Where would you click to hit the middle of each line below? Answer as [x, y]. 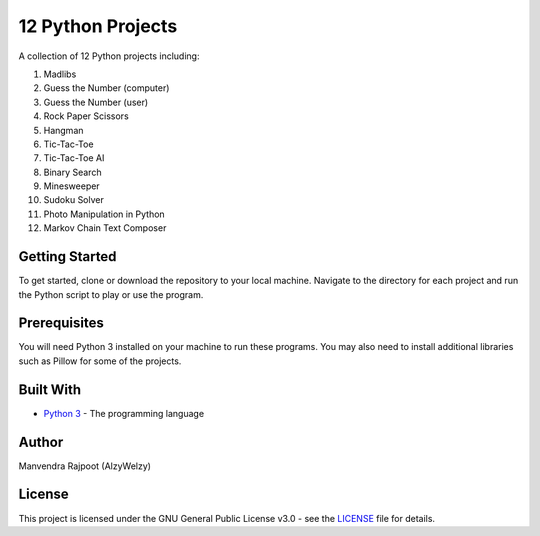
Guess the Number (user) [96, 102]
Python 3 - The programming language [124, 413]
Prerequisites [61, 323]
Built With [50, 389]
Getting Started [67, 256]
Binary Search [72, 172]
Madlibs [60, 74]
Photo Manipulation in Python [104, 214]
